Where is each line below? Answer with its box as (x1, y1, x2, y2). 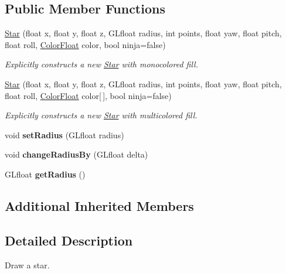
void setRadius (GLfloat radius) (5, 128, 124, 141)
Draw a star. (5, 258, 50, 271)
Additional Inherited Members (5, 196, 194, 214)
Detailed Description (5, 231, 133, 249)
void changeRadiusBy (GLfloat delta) (5, 148, 148, 161)
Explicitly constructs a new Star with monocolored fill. (5, 58, 198, 70)
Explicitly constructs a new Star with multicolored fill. (5, 109, 198, 121)
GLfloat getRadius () (5, 168, 86, 180)
